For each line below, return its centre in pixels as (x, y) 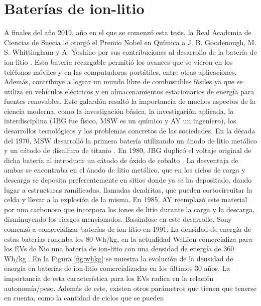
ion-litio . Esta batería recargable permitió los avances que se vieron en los (118, 61)
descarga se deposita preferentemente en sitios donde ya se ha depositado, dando (128, 180)
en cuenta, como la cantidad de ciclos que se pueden (84, 298)
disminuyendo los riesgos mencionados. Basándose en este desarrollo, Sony (118, 219)
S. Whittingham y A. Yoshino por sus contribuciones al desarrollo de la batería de (130, 52)
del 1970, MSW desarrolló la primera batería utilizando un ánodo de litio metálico (130, 140)
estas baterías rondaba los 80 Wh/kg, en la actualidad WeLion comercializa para (128, 239)
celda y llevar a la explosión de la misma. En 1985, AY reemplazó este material (126, 199)
